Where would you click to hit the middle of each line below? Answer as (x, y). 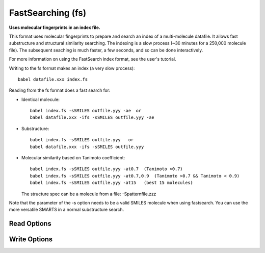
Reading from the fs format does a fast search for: (60, 90)
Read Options (30, 224)
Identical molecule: (40, 99)
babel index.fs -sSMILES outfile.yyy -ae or (86, 111)
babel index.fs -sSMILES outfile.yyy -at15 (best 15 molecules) (112, 183)
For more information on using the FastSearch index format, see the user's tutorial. (93, 59)
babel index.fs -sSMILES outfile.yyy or (82, 140)
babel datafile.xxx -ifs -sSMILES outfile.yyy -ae (92, 117)
